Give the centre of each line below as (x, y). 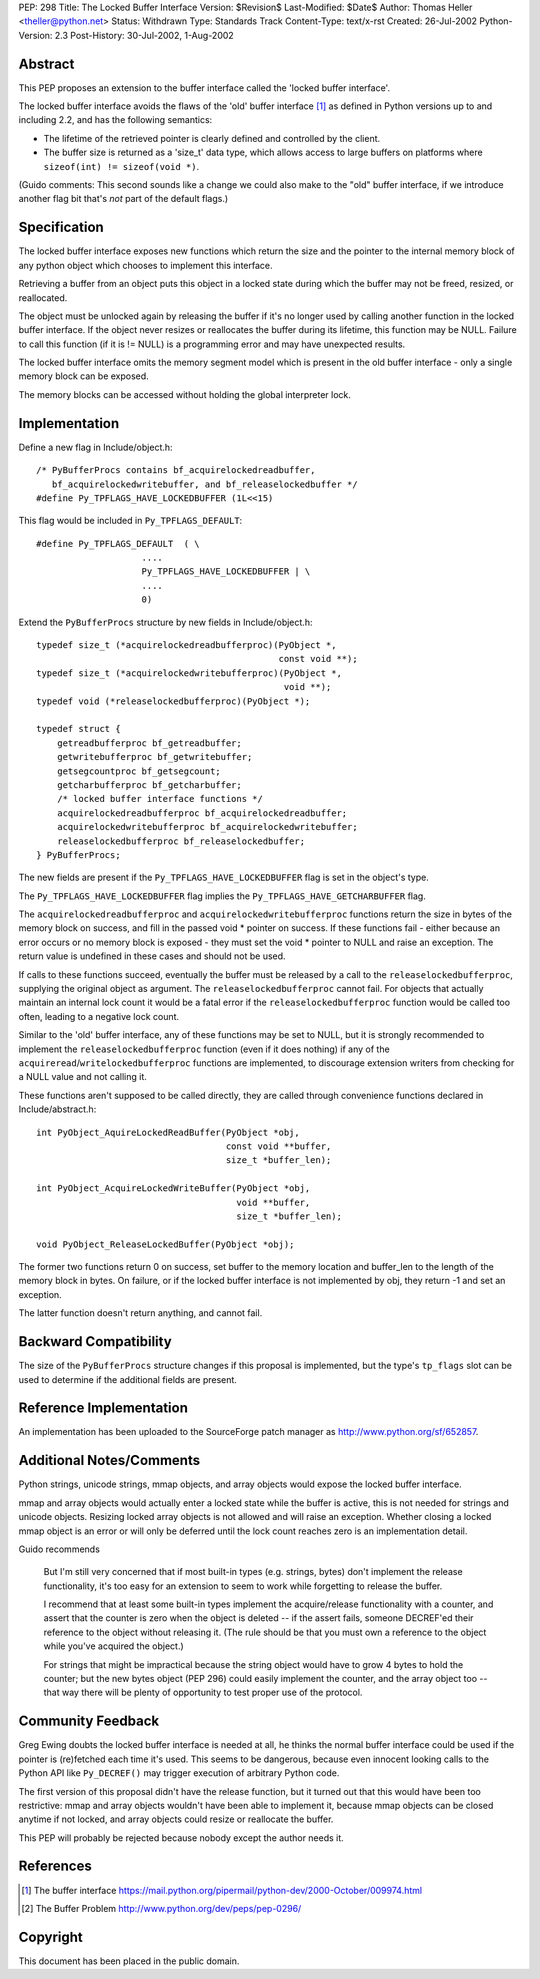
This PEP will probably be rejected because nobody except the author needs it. (181, 1837)
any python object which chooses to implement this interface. (146, 265)
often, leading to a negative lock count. (99, 1016)
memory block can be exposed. (83, 376)
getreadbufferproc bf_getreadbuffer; (149, 743)
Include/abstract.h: (57, 1109)
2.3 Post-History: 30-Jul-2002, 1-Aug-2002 (144, 35)
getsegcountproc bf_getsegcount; (139, 771)
